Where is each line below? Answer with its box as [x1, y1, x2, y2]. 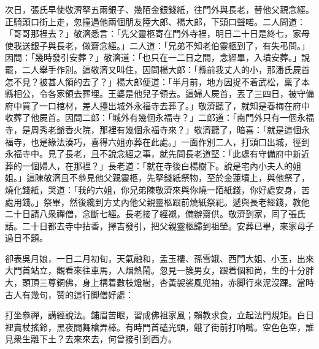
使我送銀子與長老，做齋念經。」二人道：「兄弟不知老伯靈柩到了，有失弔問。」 [5, 39, 310, 52]
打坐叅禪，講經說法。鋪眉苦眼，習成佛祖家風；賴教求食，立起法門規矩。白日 [5, 309, 314, 321]
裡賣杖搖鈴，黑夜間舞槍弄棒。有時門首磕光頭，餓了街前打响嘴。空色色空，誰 [5, 320, 314, 333]
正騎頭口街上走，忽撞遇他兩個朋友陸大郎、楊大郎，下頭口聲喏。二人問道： [5, 15, 306, 28]
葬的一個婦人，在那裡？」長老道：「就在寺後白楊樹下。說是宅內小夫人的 [5, 159, 293, 172]
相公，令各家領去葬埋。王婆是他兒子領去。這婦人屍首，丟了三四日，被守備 [13, 87, 314, 100]
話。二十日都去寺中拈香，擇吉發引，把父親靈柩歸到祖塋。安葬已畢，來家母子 [5, 219, 314, 232]
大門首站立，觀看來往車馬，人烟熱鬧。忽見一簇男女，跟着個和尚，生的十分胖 [5, 264, 314, 277]
